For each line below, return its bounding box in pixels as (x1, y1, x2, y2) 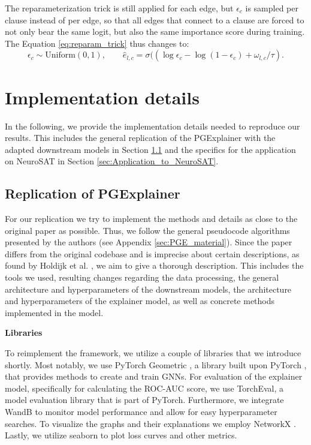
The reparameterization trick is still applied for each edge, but (5, 2, 234, 14)
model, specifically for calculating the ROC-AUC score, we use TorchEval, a (5, 381, 284, 394)
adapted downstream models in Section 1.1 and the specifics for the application (5, 143, 296, 155)
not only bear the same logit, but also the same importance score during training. (5, 25, 305, 38)
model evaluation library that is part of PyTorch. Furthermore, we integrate (5, 393, 284, 406)
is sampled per (245, 2, 298, 14)
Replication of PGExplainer (5, 184, 180, 203)
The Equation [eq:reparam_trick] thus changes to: (5, 37, 189, 49)
